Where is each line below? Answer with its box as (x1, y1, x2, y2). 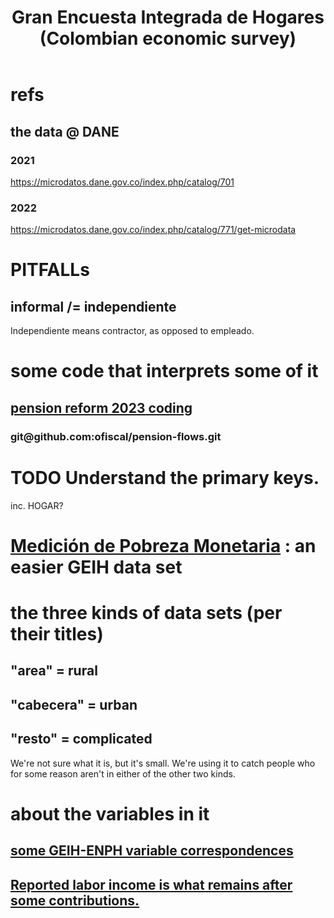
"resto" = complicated (10, 731, 153, 748)
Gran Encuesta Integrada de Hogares (11, 6, 325, 29)
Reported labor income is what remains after (10, 876, 293, 893)
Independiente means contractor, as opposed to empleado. (10, 325, 255, 337)
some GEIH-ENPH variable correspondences (10, 842, 294, 860)
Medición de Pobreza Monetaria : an (10, 534, 317, 557)
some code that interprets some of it (10, 360, 319, 383)
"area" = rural (10, 662, 98, 680)
